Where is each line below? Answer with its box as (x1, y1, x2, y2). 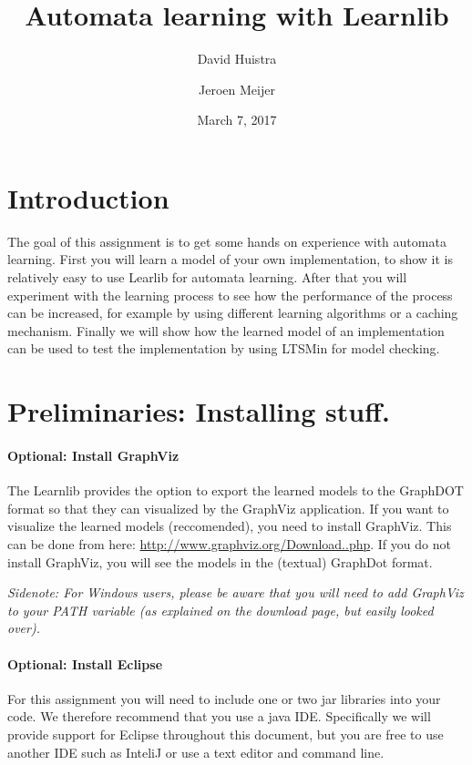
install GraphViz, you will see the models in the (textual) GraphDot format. (7, 552, 433, 571)
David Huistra (197, 49, 277, 68)
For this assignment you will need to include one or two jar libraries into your (7, 688, 441, 708)
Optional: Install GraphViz (7, 445, 180, 464)
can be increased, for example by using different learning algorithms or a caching (7, 303, 458, 322)
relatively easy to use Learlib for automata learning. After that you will (7, 268, 407, 287)
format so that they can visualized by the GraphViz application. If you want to (7, 498, 449, 517)
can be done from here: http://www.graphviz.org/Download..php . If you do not (7, 534, 451, 553)
